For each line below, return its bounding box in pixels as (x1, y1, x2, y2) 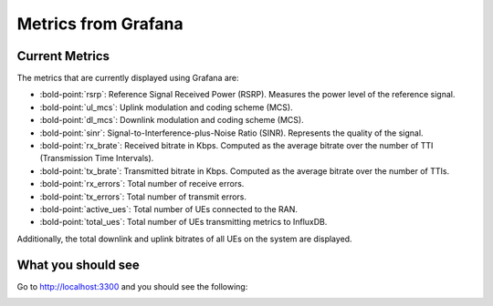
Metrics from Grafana (16, 14, 184, 34)
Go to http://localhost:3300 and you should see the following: (16, 280, 248, 291)
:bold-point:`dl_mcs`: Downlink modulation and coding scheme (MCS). (39, 115, 305, 126)
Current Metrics (16, 48, 110, 64)
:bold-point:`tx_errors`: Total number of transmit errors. (39, 191, 246, 202)
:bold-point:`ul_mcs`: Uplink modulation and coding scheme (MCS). (39, 101, 293, 113)
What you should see (16, 257, 141, 272)
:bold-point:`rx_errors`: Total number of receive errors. (39, 178, 245, 189)
